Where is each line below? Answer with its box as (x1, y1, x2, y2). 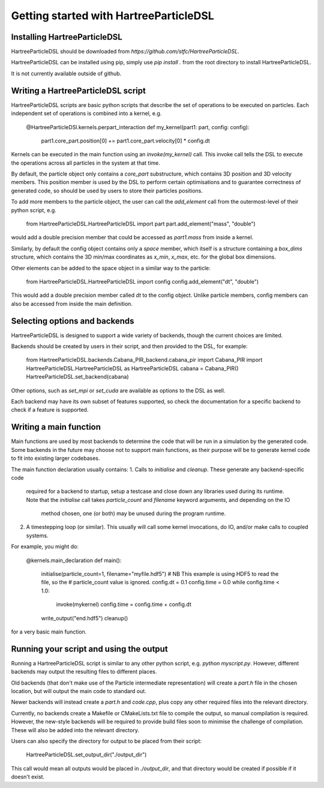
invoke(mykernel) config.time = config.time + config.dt (56, 601, 191, 608)
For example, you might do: (11, 543, 79, 550)
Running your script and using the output (11, 644, 168, 654)
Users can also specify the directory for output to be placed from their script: (11, 738, 202, 745)
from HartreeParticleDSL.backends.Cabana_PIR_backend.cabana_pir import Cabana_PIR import (26, 356, 263, 364)
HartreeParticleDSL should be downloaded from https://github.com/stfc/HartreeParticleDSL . (11, 48, 239, 55)
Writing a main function (11, 422, 101, 432)
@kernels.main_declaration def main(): (26, 557, 122, 564)
